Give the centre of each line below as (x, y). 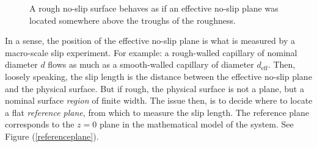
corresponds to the (40, 124)
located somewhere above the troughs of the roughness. (133, 20)
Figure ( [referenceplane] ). (52, 136)
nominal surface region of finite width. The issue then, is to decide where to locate (159, 100)
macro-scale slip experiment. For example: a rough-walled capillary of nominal (151, 52)
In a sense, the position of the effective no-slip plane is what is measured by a (150, 41)
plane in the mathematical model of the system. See (196, 124)
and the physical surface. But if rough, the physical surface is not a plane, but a (155, 88)
